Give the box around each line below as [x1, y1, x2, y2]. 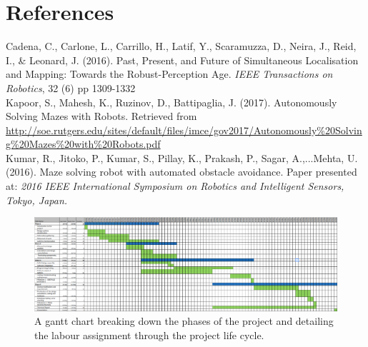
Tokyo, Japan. [6, 192, 68, 207]
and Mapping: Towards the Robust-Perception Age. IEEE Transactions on [6, 66, 333, 81]
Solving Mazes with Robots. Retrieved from [6, 109, 197, 124]
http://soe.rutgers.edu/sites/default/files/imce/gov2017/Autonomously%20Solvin [6, 122, 362, 137]
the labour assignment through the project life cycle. [34, 327, 264, 342]
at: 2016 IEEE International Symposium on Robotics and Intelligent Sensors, [6, 178, 344, 193]
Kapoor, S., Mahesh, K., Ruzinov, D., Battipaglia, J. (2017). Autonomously [6, 94, 337, 109]
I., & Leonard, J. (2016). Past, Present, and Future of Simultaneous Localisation [6, 52, 359, 67]
